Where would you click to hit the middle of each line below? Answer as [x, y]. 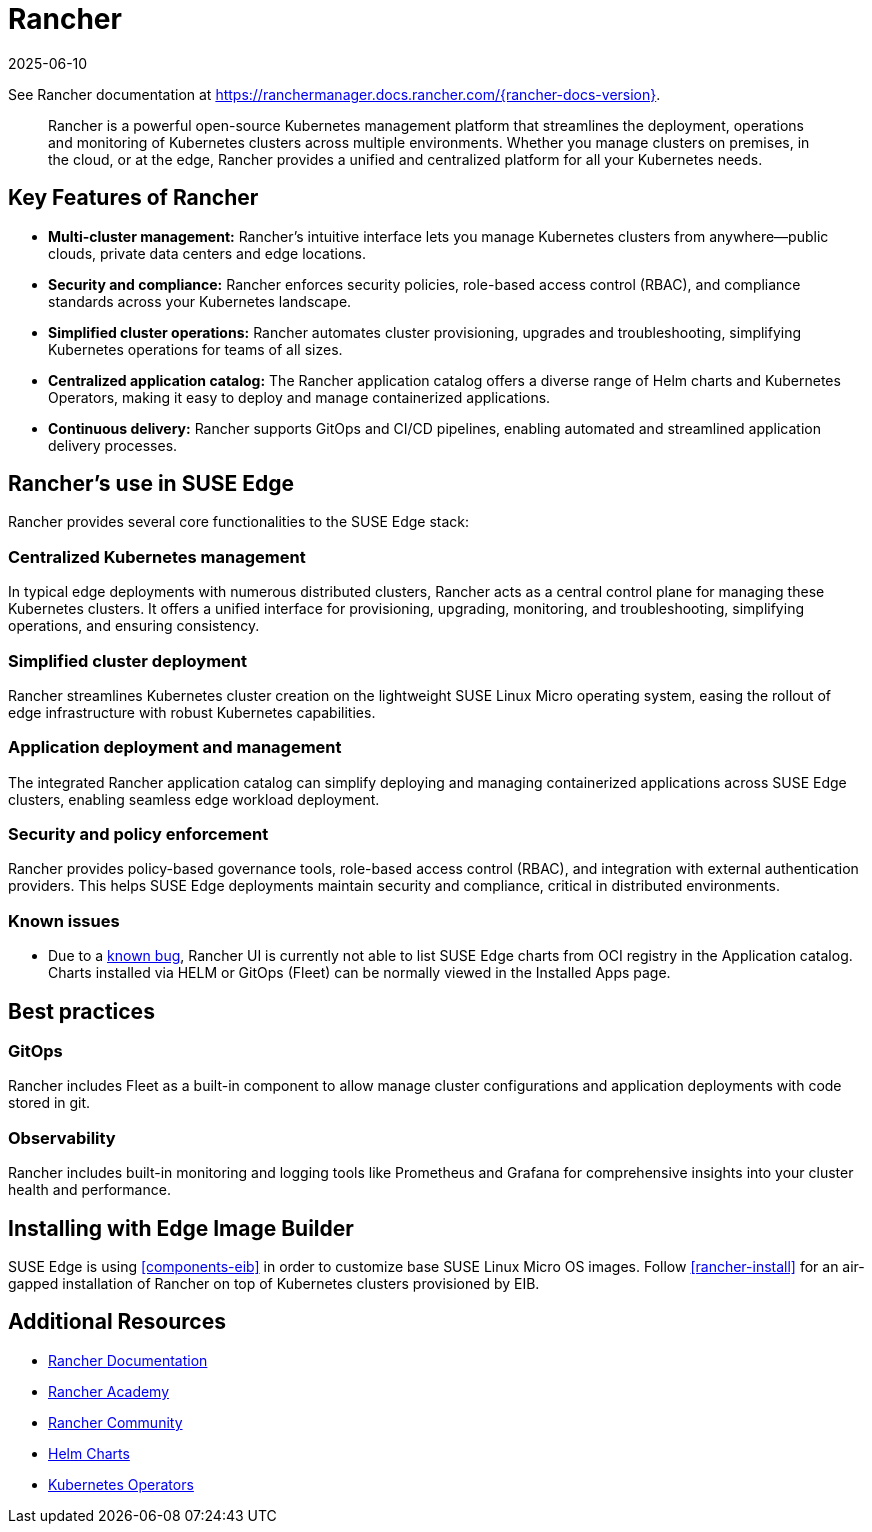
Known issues [64, 920]
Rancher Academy [109, 1391]
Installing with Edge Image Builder [181, 1228]
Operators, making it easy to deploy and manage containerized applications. [299, 397]
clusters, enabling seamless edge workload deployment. [194, 799]
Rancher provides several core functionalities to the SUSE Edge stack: [239, 522]
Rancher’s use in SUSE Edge [151, 484]
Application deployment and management [175, 747]
